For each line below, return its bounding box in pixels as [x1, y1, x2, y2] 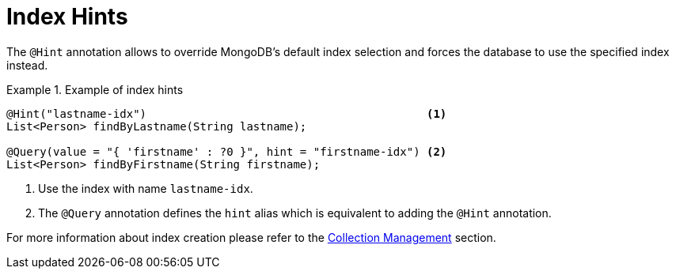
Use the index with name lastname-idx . [38, 181, 253, 195]
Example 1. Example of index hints [6, 82, 184, 96]
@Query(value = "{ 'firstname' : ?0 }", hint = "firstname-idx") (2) [6, 145, 447, 158]
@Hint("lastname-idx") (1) [6, 107, 447, 120]
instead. [6, 58, 48, 72]
